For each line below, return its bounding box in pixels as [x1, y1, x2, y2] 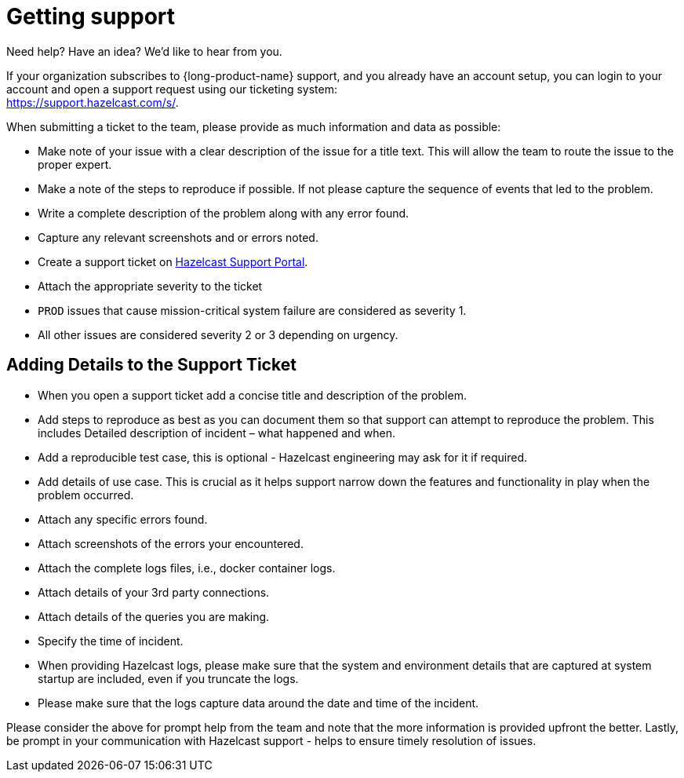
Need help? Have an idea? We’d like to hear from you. [6, 44, 282, 58]
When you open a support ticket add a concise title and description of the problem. [38, 388, 467, 402]
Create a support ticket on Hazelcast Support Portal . [38, 254, 308, 268]
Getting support [6, 3, 176, 30]
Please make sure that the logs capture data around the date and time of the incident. [38, 696, 479, 710]
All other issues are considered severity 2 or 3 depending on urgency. [38, 327, 398, 342]
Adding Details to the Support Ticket [6, 355, 297, 375]
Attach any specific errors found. [38, 512, 208, 526]
